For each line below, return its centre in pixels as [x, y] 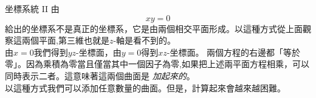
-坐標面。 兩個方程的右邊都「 [225, 52]
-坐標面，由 [99, 52]
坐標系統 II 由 [32, 8]
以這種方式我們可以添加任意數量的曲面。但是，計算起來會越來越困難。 [145, 87]
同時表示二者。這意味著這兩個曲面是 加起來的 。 [100, 75]
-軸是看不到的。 [145, 40]
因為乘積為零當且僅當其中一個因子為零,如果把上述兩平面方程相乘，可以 [167, 64]
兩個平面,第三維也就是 [65, 40]
